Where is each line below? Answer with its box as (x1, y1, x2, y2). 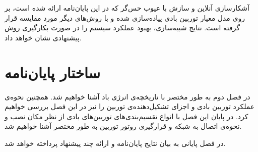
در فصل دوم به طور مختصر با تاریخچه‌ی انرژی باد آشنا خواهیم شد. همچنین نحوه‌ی (5, 91, 250, 102)
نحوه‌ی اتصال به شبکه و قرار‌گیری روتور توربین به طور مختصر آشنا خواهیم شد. (5, 121, 242, 131)
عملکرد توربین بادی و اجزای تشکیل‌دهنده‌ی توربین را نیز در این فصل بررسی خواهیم (5, 101, 255, 112)
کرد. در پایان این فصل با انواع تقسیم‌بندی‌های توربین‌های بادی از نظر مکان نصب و (5, 111, 248, 121)
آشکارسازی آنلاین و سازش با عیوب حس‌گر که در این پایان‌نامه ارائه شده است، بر (5, 3, 249, 13)
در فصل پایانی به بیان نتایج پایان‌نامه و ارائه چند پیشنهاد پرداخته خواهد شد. (5, 137, 226, 148)
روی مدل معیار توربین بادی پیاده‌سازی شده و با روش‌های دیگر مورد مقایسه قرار (5, 12, 245, 23)
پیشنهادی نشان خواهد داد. (5, 32, 82, 42)
